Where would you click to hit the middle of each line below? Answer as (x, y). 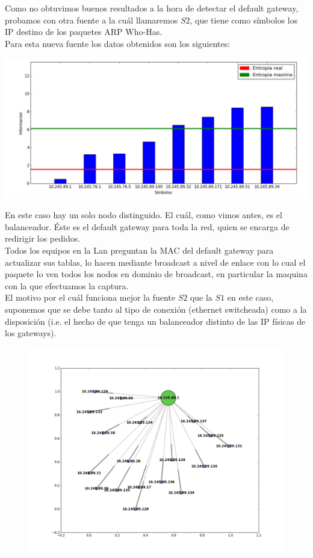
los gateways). (31, 333)
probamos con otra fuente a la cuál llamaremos (91, 20)
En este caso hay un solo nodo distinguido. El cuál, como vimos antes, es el (144, 215)
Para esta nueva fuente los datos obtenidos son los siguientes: (118, 43)
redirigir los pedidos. (43, 238)
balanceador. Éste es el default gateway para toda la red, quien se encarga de (147, 226)
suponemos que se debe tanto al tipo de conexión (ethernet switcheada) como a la (156, 309)
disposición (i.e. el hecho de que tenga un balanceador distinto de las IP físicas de (155, 321)
